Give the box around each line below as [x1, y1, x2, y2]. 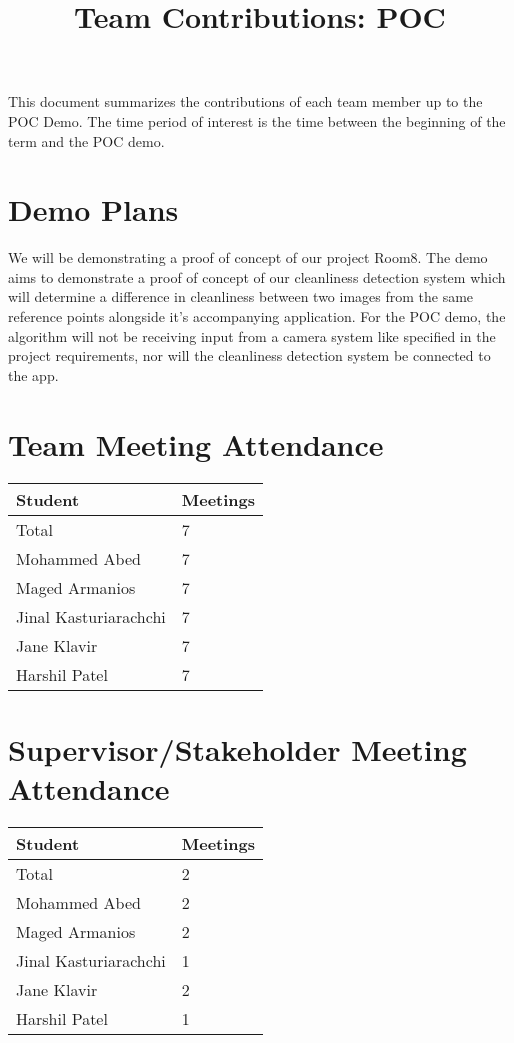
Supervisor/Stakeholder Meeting [8, 728, 467, 769]
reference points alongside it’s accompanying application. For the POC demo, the [8, 306, 506, 327]
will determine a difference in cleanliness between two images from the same [8, 286, 474, 307]
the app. [8, 364, 59, 385]
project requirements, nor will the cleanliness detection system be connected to [8, 345, 491, 366]
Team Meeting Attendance [8, 423, 384, 464]
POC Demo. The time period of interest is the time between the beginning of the [8, 110, 506, 131]
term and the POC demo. [8, 130, 165, 151]
